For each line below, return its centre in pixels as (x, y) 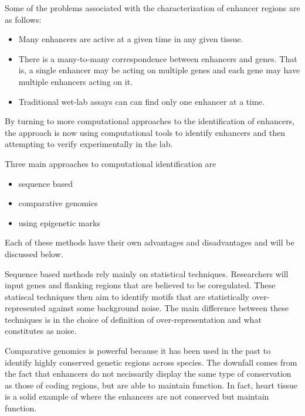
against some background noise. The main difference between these (168, 308)
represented (25, 308)
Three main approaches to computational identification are (111, 163)
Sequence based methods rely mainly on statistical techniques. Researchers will (147, 273)
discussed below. (34, 253)
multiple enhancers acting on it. (75, 81)
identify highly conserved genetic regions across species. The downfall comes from (151, 362)
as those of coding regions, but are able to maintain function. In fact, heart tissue (151, 385)
